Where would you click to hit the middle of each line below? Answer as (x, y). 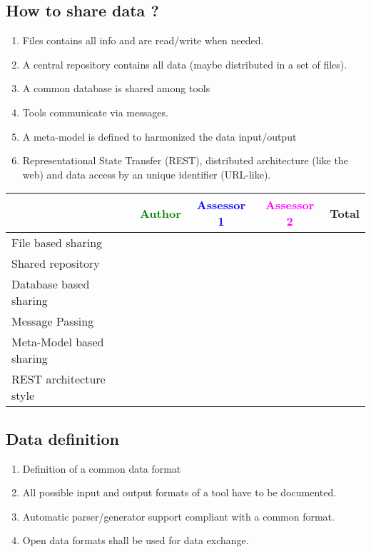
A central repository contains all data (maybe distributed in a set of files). (185, 64)
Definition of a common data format (102, 468)
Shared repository (56, 264)
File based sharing (57, 243)
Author (160, 213)
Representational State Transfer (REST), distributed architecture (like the (185, 160)
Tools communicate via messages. (95, 112)
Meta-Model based (58, 342)
